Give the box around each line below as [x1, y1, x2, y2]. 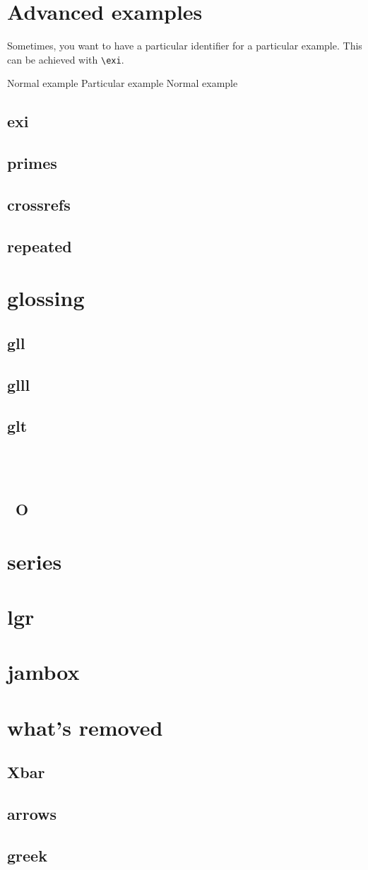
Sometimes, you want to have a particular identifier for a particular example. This [7, 38, 362, 53]
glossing [7, 283, 85, 312]
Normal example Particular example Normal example [7, 76, 238, 90]
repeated [7, 235, 72, 257]
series [7, 546, 62, 575]
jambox [7, 657, 80, 686]
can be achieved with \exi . [7, 52, 124, 66]
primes [7, 152, 57, 174]
